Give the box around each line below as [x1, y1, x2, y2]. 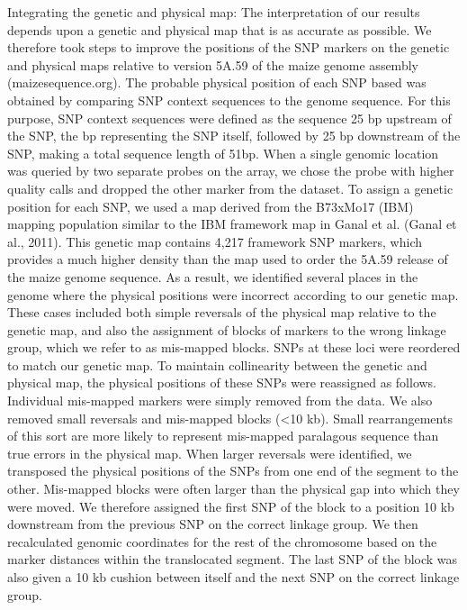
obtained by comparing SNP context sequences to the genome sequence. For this [7, 90, 451, 109]
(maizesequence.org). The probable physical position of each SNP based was [7, 73, 427, 92]
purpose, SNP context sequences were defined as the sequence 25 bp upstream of [7, 108, 452, 127]
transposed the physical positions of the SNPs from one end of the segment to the [7, 461, 459, 480]
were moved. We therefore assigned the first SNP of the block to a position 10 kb [7, 496, 454, 515]
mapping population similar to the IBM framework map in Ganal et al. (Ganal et [7, 214, 457, 233]
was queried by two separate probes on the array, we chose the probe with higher [7, 161, 454, 180]
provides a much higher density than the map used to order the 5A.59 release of [7, 250, 448, 269]
